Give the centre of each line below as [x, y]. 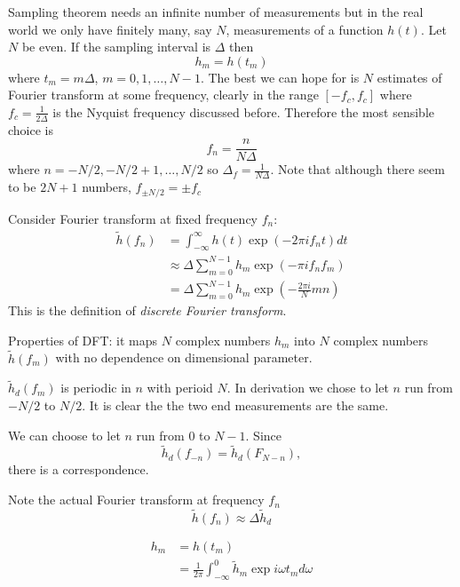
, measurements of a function [305, 29]
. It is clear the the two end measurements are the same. [235, 405]
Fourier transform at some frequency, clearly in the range [163, 95]
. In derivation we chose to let [308, 388]
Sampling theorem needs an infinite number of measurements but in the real [216, 12]
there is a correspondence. [79, 469]
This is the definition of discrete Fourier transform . [147, 310]
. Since [263, 435]
